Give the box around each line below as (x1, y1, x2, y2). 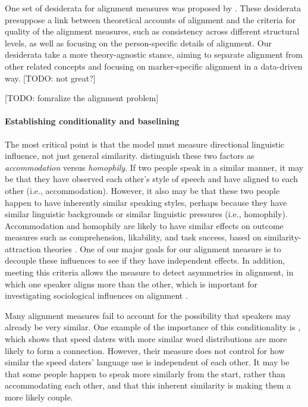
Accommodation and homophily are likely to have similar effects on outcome (5, 219, 284, 231)
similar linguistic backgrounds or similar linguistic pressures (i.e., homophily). (5, 208, 288, 220)
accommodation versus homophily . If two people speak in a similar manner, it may (5, 161, 304, 173)
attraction (5, 242, 41, 255)
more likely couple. (5, 391, 73, 403)
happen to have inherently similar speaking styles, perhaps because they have (5, 196, 287, 208)
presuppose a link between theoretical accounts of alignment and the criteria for (5, 13, 296, 26)
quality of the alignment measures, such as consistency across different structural (5, 25, 300, 37)
